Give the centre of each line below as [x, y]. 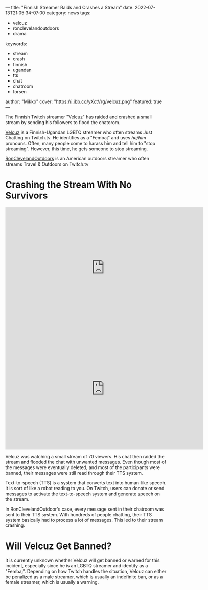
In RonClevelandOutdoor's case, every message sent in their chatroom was [85, 509]
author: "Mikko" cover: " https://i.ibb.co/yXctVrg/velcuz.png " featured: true [84, 101]
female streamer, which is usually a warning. [52, 582]
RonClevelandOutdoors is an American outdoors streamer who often [77, 159]
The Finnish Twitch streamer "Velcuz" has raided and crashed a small [79, 117]
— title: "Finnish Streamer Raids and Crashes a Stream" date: [70, 7]
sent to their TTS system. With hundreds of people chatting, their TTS [79, 514]
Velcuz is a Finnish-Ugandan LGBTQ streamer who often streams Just [79, 132]
